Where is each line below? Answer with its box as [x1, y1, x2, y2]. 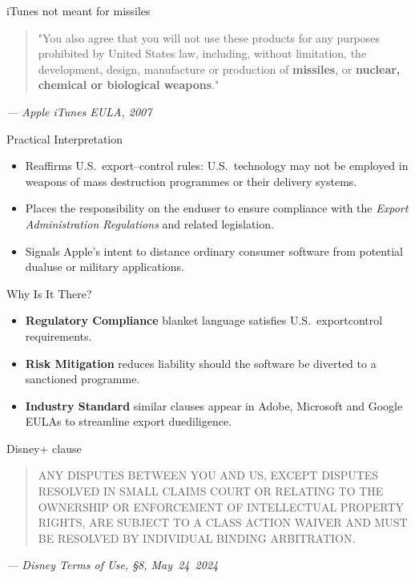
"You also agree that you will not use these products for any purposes [38, 29, 381, 46]
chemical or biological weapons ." [38, 76, 220, 93]
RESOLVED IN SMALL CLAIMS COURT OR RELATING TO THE [38, 483, 384, 499]
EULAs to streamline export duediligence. [25, 413, 232, 430]
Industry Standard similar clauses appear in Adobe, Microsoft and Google [25, 397, 403, 414]
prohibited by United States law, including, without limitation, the [38, 45, 367, 62]
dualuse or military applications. [25, 258, 185, 275]
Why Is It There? [6, 285, 92, 301]
